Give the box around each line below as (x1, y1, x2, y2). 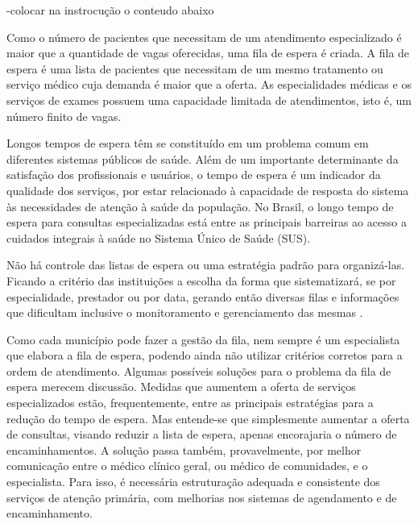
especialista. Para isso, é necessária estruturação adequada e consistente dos (6, 473, 380, 490)
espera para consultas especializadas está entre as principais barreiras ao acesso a (6, 214, 407, 231)
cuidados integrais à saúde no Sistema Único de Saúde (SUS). (6, 229, 311, 246)
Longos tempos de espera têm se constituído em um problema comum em (6, 135, 369, 152)
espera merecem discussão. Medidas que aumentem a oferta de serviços (6, 378, 356, 395)
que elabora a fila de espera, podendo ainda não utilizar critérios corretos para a (6, 347, 403, 364)
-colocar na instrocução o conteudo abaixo (6, 2, 214, 18)
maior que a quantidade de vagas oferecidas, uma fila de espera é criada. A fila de (6, 44, 410, 61)
